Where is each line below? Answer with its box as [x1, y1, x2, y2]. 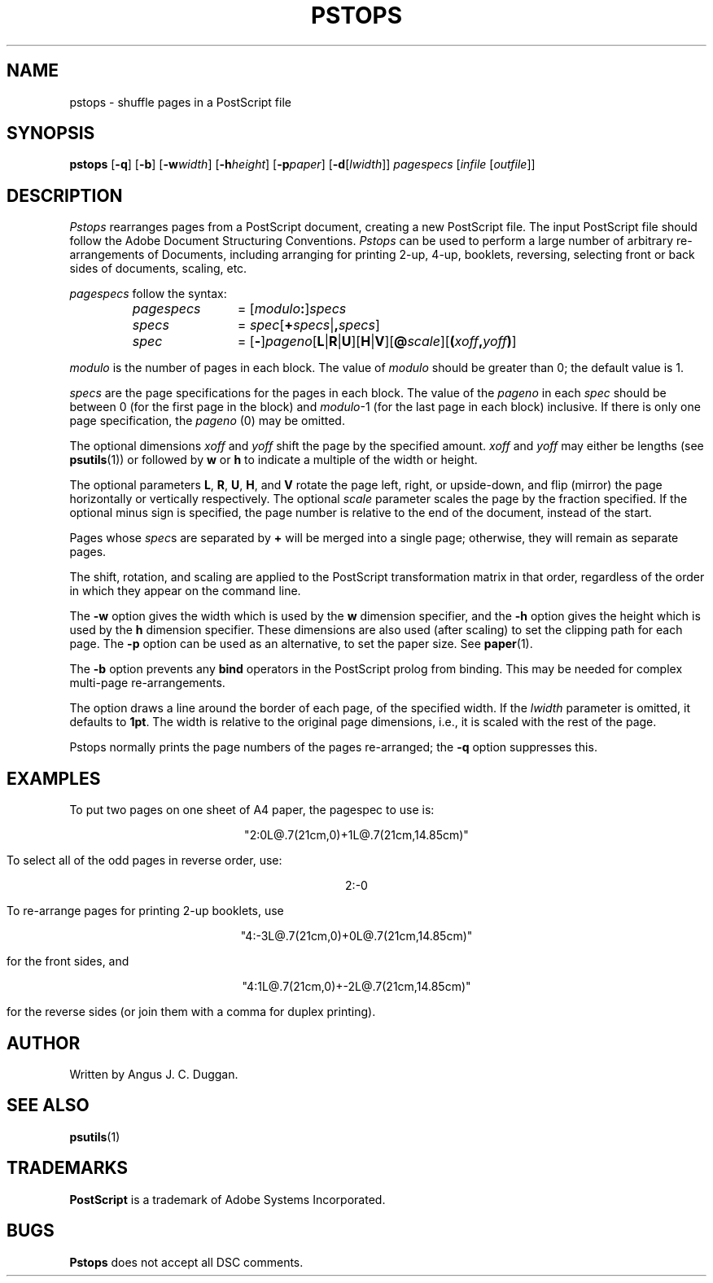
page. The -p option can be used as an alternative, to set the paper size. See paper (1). [69, 637, 533, 651]
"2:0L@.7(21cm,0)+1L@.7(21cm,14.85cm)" [244, 828, 469, 843]
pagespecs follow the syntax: [69, 287, 227, 301]
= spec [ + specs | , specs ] [237, 317, 380, 334]
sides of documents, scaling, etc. [69, 261, 247, 276]
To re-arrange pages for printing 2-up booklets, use [7, 904, 284, 918]
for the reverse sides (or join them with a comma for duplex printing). [7, 1005, 376, 1019]
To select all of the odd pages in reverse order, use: [7, 853, 282, 868]
